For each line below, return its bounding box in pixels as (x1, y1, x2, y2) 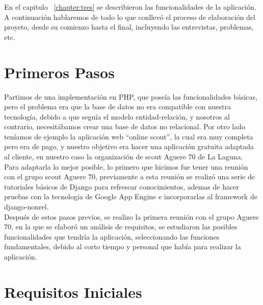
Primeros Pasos (4, 61, 115, 82)
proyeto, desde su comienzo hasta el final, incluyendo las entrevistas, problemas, (4, 21, 254, 32)
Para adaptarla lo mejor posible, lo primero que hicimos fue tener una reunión (4, 161, 248, 172)
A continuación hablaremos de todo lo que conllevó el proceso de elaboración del (4, 11, 255, 22)
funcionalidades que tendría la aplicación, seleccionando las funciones (4, 231, 220, 242)
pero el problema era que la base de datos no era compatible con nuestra (4, 101, 231, 112)
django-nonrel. (4, 201, 49, 212)
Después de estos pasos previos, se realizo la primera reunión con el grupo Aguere (4, 211, 259, 222)
